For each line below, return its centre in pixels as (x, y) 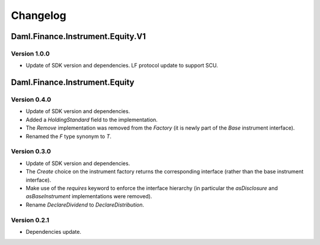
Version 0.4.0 (31, 99)
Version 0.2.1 (30, 220)
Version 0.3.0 (31, 151)
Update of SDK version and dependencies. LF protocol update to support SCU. (122, 66)
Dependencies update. (54, 231)
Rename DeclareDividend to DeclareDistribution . (85, 205)
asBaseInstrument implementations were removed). (89, 196)
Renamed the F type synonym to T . (69, 136)
